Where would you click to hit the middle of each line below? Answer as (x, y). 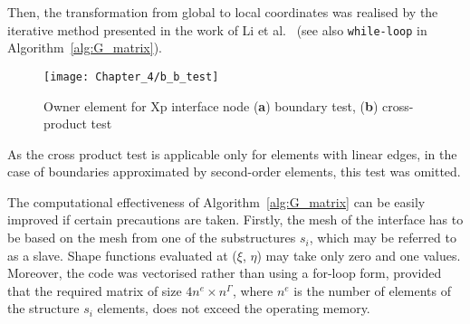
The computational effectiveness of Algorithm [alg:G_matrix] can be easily (216, 201)
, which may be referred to (383, 238)
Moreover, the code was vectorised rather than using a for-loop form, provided (225, 273)
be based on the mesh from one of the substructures (152, 238)
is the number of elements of (372, 290)
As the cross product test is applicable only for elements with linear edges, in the (232, 153)
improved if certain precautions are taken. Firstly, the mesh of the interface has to (235, 219)
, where (253, 290)
